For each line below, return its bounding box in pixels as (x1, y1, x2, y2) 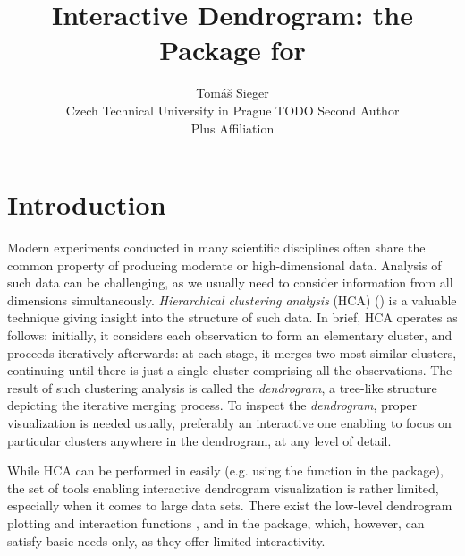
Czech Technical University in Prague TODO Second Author (65, 100, 400, 119)
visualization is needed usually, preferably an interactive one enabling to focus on (7, 413, 452, 432)
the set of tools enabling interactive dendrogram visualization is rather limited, (7, 478, 439, 497)
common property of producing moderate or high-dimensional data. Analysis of (7, 255, 442, 274)
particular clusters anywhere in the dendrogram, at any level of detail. (7, 431, 392, 449)
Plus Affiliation (190, 118, 275, 137)
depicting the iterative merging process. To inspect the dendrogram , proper (7, 396, 418, 415)
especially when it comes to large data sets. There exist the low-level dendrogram (7, 496, 452, 515)
